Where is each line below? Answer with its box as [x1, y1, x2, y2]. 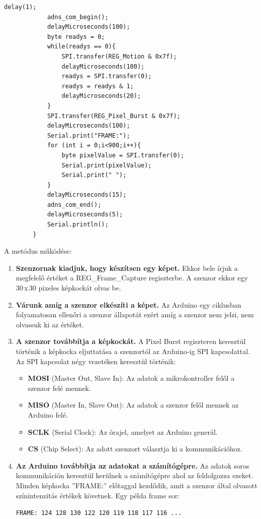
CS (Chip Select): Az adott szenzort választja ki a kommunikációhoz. [28, 443, 242, 454]
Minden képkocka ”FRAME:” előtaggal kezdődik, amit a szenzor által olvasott [16, 480, 257, 490]
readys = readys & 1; [61, 82, 134, 90]
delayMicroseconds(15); [47, 191, 127, 199]
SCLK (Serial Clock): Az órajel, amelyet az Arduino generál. [28, 426, 218, 437]
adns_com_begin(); [47, 13, 109, 21]
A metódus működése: [4, 246, 72, 256]
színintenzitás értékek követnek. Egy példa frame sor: [16, 490, 180, 500]
